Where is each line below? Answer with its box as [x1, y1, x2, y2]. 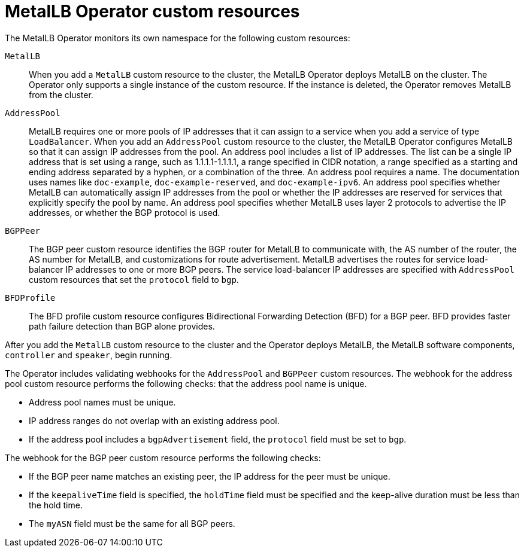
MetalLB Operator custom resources [5, 1, 300, 22]
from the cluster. [29, 89, 93, 100]
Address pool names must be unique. [29, 397, 176, 407]
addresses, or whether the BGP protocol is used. [29, 207, 220, 218]
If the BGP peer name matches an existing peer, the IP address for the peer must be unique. [29, 471, 390, 481]
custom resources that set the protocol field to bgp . [29, 274, 239, 285]
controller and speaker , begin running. [5, 349, 172, 360]
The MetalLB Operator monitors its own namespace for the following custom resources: [5, 32, 350, 43]
